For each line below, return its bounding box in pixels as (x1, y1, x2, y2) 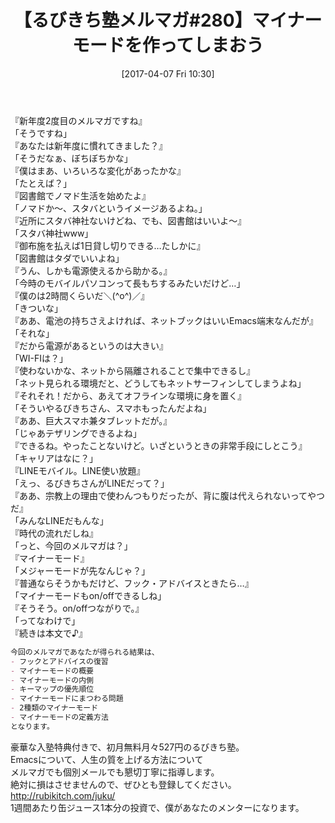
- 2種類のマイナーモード (10, 703, 99, 713)
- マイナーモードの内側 (10, 675, 94, 685)
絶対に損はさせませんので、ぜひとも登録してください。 (10, 778, 237, 790)
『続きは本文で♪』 (10, 627, 88, 639)
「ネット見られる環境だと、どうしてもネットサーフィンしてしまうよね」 (10, 377, 307, 389)
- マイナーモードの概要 (10, 666, 94, 676)
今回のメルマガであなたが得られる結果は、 (10, 647, 160, 657)
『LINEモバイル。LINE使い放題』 (10, 464, 146, 476)
